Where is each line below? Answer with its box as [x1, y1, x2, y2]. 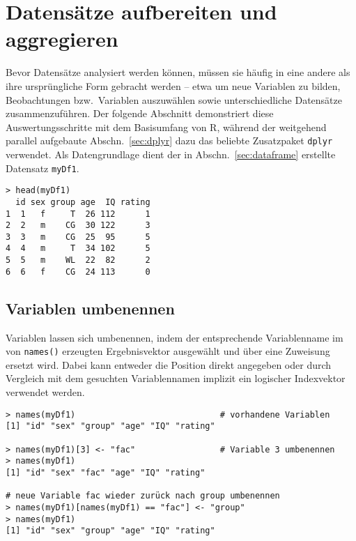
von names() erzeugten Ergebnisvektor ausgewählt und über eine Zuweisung [6, 344, 330, 358]
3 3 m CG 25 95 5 [6, 231, 150, 242]
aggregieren [6, 24, 118, 53]
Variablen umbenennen [6, 297, 175, 319]
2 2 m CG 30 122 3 [6, 220, 150, 231]
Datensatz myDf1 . [6, 160, 79, 175]
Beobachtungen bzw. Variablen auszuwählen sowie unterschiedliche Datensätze [6, 92, 342, 107]
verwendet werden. [6, 385, 85, 399]
